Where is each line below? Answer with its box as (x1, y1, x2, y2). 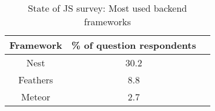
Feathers (18, 73, 53, 86)
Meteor (21, 90, 51, 103)
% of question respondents (71, 38, 196, 52)
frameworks (83, 15, 131, 28)
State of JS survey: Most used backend (28, 1, 187, 15)
